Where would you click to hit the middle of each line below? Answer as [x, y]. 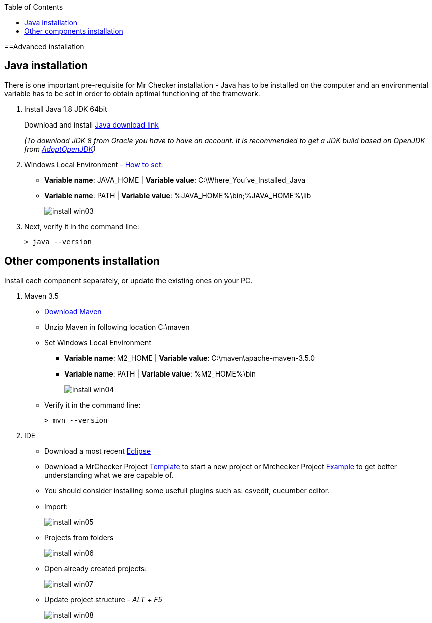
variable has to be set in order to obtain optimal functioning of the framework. [132, 93]
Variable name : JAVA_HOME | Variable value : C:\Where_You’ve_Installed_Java [175, 180]
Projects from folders [79, 537]
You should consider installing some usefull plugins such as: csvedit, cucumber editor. [187, 490]
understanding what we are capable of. [109, 475]
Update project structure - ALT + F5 [103, 599]
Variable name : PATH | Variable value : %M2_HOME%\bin [160, 373]
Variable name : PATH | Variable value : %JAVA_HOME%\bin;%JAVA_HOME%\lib [178, 195]
